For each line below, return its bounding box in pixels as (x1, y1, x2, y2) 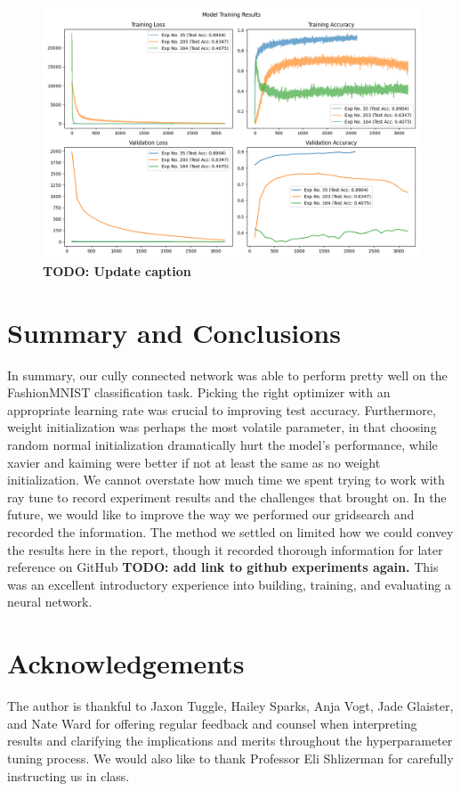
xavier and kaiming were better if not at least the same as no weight (7, 453, 381, 471)
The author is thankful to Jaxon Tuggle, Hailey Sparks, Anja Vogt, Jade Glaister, (7, 697, 454, 715)
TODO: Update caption (43, 261, 191, 280)
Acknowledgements (7, 645, 245, 681)
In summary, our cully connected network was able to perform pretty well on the (7, 365, 448, 384)
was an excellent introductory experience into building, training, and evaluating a (7, 575, 451, 593)
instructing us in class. (7, 766, 130, 785)
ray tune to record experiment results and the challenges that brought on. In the (7, 487, 447, 506)
